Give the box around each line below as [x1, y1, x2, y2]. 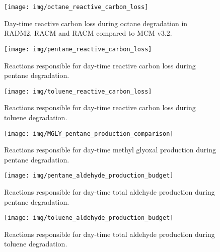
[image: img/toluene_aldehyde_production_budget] [4, 214, 174, 222]
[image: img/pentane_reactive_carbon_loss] [4, 45, 152, 53]
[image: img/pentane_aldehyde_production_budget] [4, 172, 174, 180]
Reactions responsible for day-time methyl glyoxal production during [4, 144, 216, 155]
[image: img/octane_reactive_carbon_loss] [4, 4, 149, 11]
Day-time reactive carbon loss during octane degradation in [4, 18, 188, 28]
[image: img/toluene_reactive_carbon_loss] [4, 88, 152, 95]
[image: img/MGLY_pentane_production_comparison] [4, 130, 174, 137]
